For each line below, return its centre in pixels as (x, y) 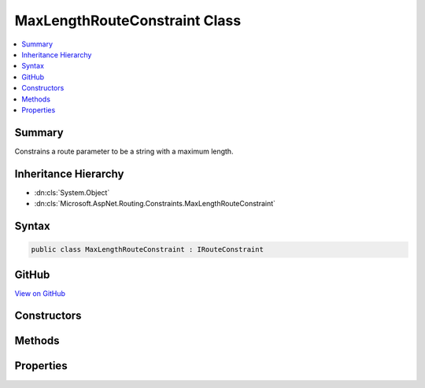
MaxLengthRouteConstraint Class (128, 20)
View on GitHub (40, 293)
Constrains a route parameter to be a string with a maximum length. (124, 151)
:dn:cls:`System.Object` (72, 192)
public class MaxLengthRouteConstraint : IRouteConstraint (147, 249)
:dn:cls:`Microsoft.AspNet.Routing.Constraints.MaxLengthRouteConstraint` (155, 204)
